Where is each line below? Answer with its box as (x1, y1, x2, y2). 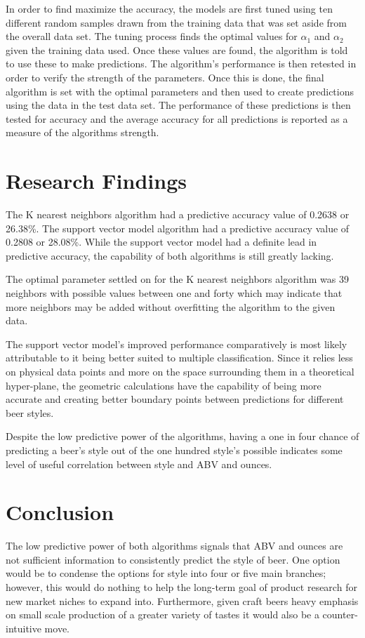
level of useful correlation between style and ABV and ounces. (6, 456, 272, 471)
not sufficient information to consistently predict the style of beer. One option (6, 552, 340, 566)
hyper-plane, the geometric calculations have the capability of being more (6, 378, 321, 392)
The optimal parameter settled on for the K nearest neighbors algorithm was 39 (6, 272, 349, 286)
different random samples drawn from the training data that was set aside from (6, 15, 347, 29)
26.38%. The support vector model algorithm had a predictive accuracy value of (6, 220, 350, 235)
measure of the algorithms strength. (6, 125, 159, 140)
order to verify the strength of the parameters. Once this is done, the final (6, 69, 324, 84)
